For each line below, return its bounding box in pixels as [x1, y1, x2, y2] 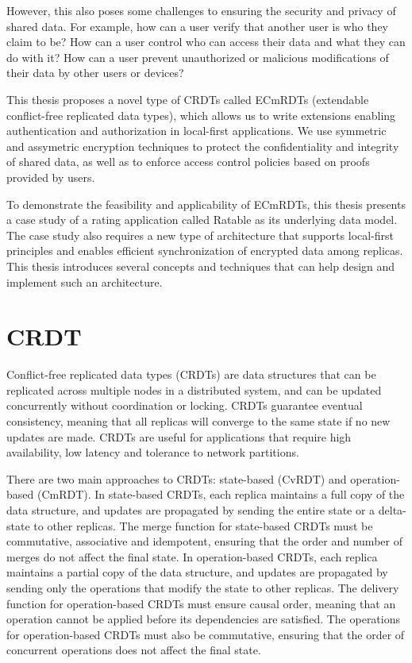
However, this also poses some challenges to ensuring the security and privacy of [6, 2, 396, 18]
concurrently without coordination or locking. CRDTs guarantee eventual [6, 397, 363, 414]
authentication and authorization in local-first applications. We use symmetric [6, 122, 387, 139]
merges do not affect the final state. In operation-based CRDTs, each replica [6, 548, 378, 565]
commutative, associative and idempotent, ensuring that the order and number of [6, 533, 402, 549]
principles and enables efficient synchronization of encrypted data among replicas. [6, 242, 403, 259]
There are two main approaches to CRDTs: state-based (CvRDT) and [6, 470, 347, 487]
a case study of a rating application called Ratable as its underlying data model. [6, 211, 398, 228]
